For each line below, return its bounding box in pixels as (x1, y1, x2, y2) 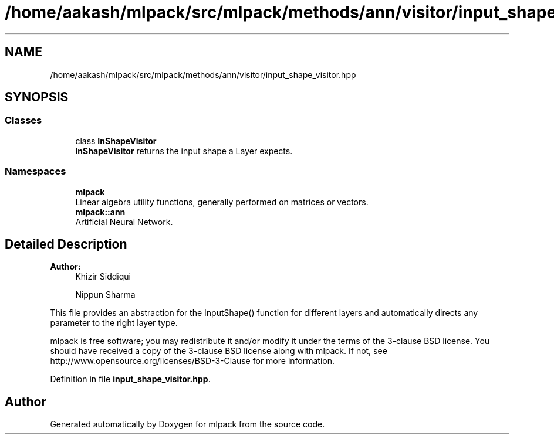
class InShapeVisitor (75, 135, 157, 146)
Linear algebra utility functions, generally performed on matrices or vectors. (75, 196, 369, 207)
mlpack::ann (75, 206, 126, 217)
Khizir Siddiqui (75, 271, 131, 282)
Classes (5, 114, 42, 127)
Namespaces (5, 165, 66, 178)
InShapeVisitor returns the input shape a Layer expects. (75, 145, 293, 156)
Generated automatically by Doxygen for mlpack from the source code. (50, 419, 325, 430)
